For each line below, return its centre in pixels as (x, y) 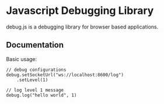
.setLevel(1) (32, 80)
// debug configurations (36, 70)
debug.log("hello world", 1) (41, 95)
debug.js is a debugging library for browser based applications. (82, 27)
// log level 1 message (35, 90)
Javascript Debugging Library (80, 11)
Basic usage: (22, 59)
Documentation (35, 45)
